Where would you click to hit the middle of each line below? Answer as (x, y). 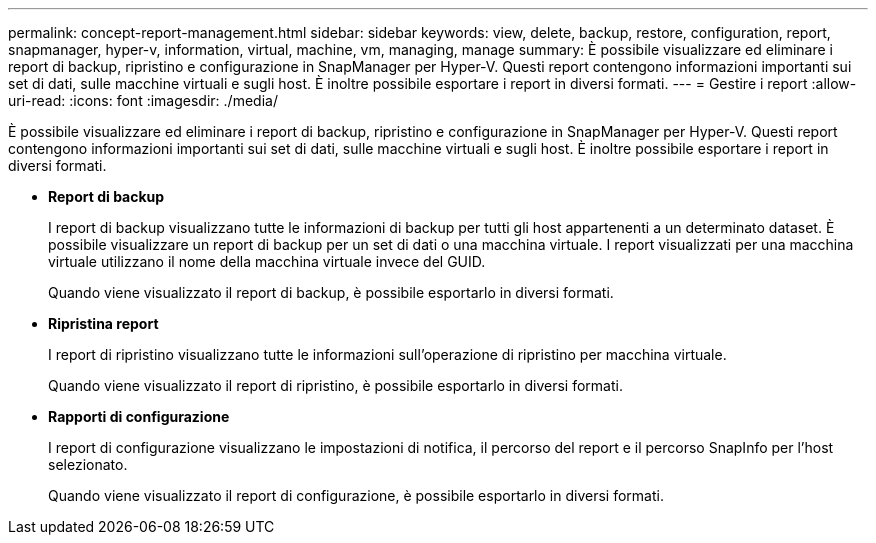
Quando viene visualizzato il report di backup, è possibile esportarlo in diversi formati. (331, 292)
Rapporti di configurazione (139, 416)
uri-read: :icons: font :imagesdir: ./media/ (143, 100)
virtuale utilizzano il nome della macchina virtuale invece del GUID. (267, 261)
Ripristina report (103, 323)
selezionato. (88, 464)
